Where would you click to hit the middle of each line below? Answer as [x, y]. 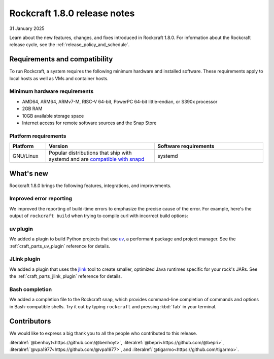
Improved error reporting [41, 199]
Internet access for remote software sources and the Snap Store [89, 123]
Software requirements [186, 146]
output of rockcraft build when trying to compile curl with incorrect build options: [99, 216]
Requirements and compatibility [61, 59]
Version [58, 146]
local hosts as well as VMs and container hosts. [59, 78]
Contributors [30, 321]
